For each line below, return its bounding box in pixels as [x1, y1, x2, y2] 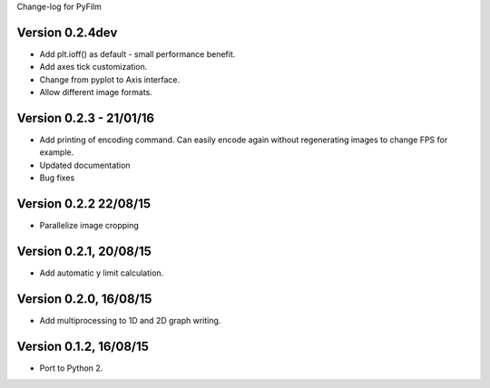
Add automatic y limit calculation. [39, 267, 164, 278]
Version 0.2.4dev [16, 24, 118, 40]
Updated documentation [39, 160, 131, 170]
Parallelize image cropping [39, 220, 140, 231]
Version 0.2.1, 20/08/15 [16, 243, 152, 258]
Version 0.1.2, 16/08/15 [16, 338, 150, 354]
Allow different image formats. [39, 87, 153, 98]
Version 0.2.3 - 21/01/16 [16, 110, 154, 126]
